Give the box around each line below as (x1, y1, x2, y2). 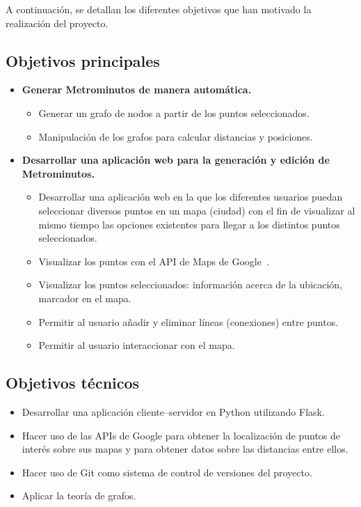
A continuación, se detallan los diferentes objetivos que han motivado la (6, 2, 312, 16)
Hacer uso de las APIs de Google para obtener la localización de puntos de (22, 428, 341, 442)
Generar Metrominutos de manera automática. (22, 82, 252, 97)
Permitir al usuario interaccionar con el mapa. (38, 338, 235, 352)
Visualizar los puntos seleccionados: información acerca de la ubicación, (38, 277, 343, 292)
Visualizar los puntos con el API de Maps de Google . (38, 253, 269, 268)
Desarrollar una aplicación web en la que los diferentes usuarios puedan (38, 189, 343, 204)
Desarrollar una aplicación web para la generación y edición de (22, 153, 330, 167)
